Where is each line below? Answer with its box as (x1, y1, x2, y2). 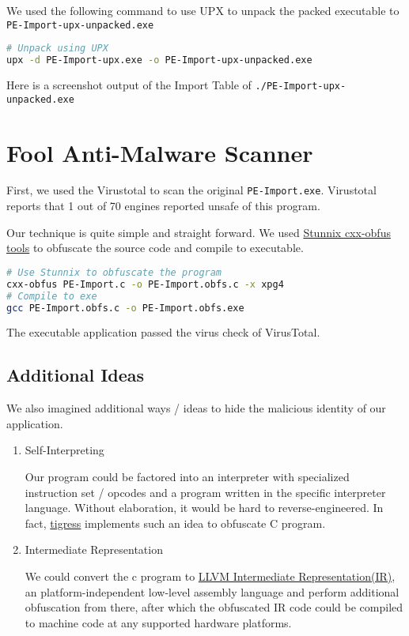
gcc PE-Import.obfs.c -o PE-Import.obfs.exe (6, 302, 244, 314)
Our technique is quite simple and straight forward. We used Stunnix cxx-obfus (6, 224, 391, 240)
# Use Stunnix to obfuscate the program (6, 266, 222, 278)
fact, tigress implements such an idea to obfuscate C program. (25, 514, 326, 531)
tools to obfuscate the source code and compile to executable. (6, 239, 304, 256)
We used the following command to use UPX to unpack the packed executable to (6, 2, 400, 18)
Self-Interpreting (25, 442, 104, 458)
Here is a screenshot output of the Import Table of (6, 77, 252, 92)
